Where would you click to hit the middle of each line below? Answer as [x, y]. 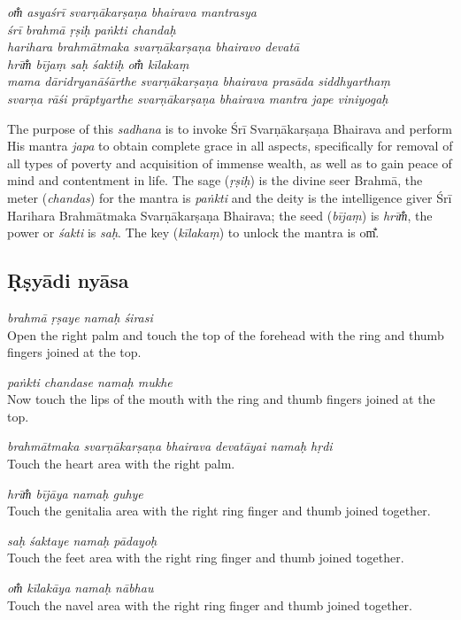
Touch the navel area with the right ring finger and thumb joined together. [210, 604]
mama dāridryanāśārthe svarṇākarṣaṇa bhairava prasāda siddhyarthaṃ [199, 81]
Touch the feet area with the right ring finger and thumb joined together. [206, 558]
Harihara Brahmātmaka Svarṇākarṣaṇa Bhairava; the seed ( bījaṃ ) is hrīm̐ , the [220, 215]
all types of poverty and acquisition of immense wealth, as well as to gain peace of [230, 163]
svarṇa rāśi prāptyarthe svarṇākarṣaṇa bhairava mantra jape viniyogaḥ [198, 98]
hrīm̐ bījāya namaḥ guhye [75, 493]
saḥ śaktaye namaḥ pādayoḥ [82, 540]
